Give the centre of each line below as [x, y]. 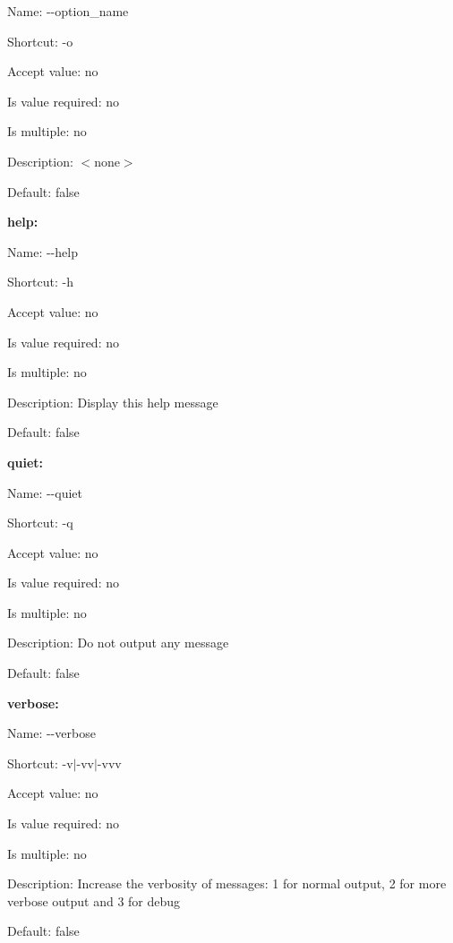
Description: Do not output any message [118, 643]
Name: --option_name [68, 11]
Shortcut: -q [40, 523]
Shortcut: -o [40, 41]
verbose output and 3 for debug [94, 900]
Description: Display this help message [113, 402]
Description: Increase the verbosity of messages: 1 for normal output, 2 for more [227, 883]
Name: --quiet [45, 492]
